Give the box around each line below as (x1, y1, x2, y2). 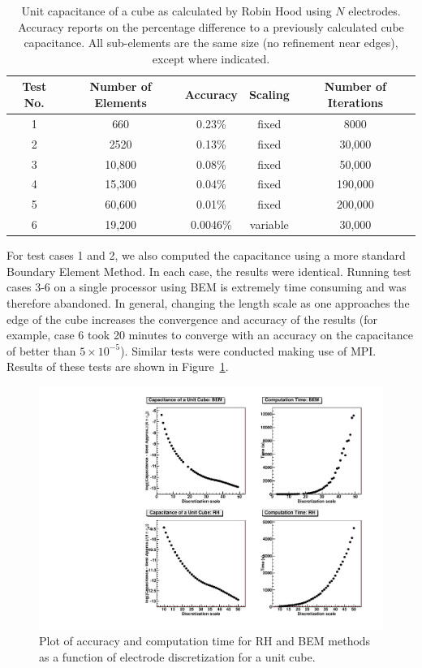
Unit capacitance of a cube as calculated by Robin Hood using (21, 2, 332, 19)
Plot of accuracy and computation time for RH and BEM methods (39, 632, 371, 649)
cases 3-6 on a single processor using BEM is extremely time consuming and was (6, 278, 407, 295)
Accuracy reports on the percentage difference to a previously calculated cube (18, 18, 404, 35)
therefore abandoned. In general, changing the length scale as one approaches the (6, 294, 410, 311)
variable (249, 216, 289, 233)
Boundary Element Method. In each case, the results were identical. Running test (6, 262, 411, 279)
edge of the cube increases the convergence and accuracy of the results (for (6, 310, 378, 327)
